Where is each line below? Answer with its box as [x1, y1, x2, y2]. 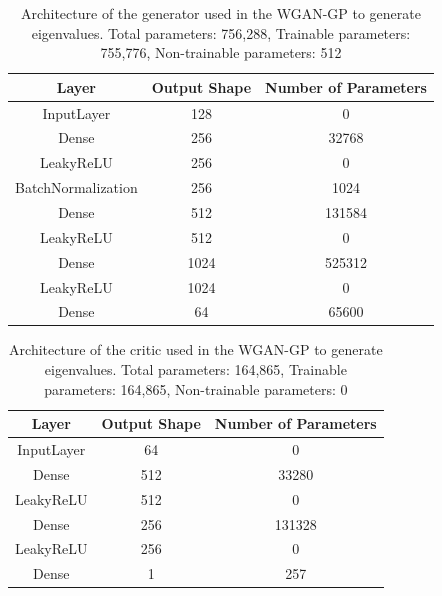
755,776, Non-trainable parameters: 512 [100, 42, 342, 63]
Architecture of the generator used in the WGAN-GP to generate [20, 3, 421, 23]
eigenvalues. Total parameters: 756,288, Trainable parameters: [31, 22, 411, 43]
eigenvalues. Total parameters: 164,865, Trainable [44, 359, 347, 380]
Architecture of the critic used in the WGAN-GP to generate [9, 339, 383, 360]
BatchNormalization [15, 177, 138, 198]
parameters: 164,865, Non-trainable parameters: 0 [44, 378, 348, 399]
